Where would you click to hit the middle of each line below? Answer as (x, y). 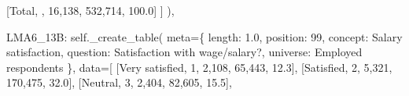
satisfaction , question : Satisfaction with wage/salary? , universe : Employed (184, 52)
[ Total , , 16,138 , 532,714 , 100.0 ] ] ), (90, 10)
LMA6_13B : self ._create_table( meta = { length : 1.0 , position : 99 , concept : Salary (204, 36)
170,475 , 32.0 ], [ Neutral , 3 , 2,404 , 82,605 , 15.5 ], (119, 82)
